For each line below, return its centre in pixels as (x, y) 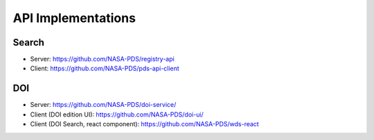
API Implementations (74, 18)
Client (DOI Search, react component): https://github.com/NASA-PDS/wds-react (144, 124)
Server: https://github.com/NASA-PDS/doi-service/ (103, 105)
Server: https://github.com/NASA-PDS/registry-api (102, 59)
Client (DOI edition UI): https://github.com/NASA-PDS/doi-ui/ (117, 114)
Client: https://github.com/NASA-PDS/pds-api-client (105, 68)
